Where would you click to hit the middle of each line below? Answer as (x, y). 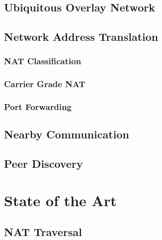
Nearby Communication (67, 134)
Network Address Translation (81, 37)
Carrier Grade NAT (45, 84)
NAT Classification (43, 61)
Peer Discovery (43, 164)
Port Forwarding (38, 107)
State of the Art (60, 200)
